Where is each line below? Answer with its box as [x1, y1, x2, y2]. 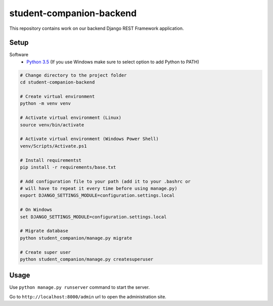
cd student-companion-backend [20, 79, 95, 85]
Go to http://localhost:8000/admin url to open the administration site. [9, 293, 167, 299]
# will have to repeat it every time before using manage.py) [20, 186, 177, 192]
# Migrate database [20, 228, 68, 234]
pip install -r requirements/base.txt [20, 164, 116, 170]
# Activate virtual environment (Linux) [20, 115, 121, 121]
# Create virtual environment [20, 94, 95, 99]
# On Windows [20, 207, 53, 212]
